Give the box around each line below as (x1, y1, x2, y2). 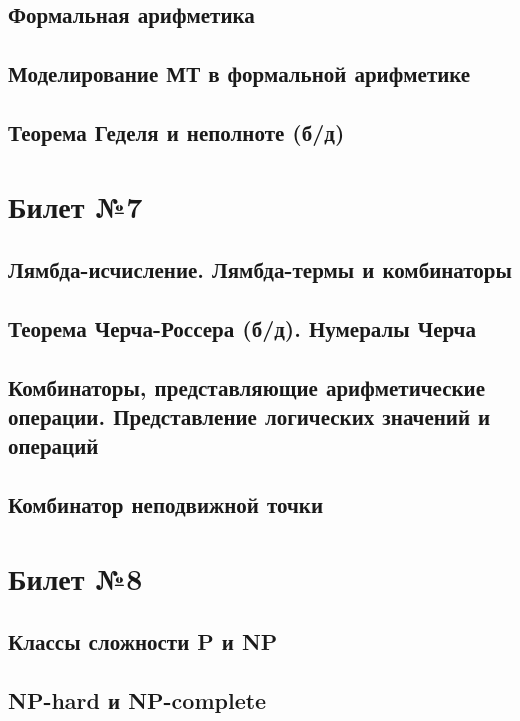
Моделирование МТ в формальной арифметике (8, 58, 471, 89)
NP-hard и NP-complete (8, 685, 267, 716)
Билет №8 (8, 557, 143, 598)
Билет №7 (8, 185, 143, 226)
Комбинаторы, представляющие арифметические (8, 371, 485, 402)
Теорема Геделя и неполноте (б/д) (8, 116, 345, 147)
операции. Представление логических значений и (8, 401, 491, 432)
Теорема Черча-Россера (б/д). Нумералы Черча (8, 312, 476, 343)
